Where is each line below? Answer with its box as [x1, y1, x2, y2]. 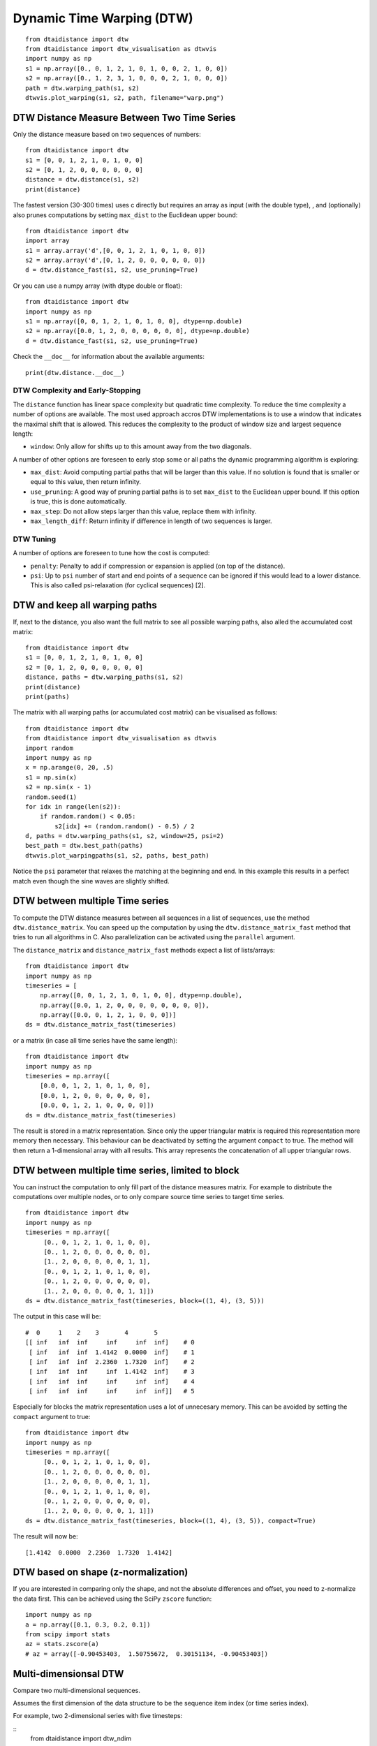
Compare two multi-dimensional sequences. [13, 1686, 141, 1694]
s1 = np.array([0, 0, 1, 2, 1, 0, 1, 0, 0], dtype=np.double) [25, 318, 243, 325]
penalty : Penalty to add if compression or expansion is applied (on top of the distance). [30, 562, 286, 570]
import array [25, 237, 70, 244]
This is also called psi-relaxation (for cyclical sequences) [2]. [30, 581, 206, 589]
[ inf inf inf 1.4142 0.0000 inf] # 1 [29, 1348, 195, 1356]
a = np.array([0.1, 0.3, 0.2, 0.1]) [25, 1620, 151, 1629]
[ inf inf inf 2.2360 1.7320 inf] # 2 [29, 1358, 195, 1365]
